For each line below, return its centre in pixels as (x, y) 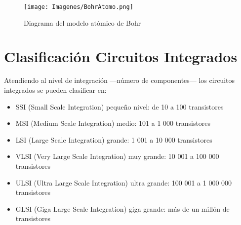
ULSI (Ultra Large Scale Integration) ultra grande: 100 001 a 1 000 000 (124, 182)
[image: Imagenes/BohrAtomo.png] (79, 7)
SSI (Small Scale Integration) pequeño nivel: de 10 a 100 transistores (120, 106)
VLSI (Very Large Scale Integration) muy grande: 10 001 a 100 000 (117, 156)
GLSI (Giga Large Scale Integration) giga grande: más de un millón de (122, 208)
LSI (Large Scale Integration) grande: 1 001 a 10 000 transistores (114, 139)
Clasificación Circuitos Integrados (121, 56)
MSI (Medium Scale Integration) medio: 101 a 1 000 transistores (113, 123)
